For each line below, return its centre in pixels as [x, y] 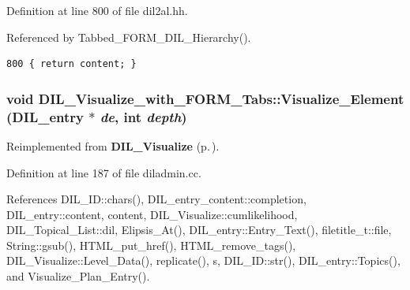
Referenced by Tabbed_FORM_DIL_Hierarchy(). [129, 37]
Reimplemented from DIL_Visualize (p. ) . [113, 145]
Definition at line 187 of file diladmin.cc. [104, 172]
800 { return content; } [71, 64]
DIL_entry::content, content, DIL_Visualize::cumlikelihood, [152, 214]
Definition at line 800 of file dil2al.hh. [97, 10]
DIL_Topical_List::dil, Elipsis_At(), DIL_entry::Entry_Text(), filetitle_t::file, [199, 230]
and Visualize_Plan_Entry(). [78, 276]
